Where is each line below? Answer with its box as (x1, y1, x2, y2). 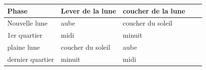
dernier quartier (7, 54, 54, 64)
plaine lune (7, 42, 40, 52)
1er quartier (7, 30, 43, 40)
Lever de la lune (61, 5, 116, 15)
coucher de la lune (122, 5, 186, 15)
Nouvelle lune (7, 18, 48, 28)
